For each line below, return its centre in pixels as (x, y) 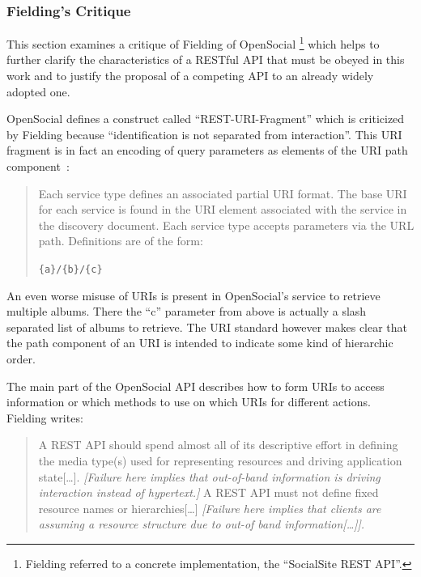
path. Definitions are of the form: (121, 241)
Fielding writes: (45, 417)
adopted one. (38, 91)
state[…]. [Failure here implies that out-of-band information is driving (209, 476)
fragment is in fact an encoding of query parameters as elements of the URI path (207, 150)
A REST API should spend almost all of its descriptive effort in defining (218, 445)
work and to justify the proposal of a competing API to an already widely (190, 76)
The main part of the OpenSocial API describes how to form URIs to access (196, 386)
